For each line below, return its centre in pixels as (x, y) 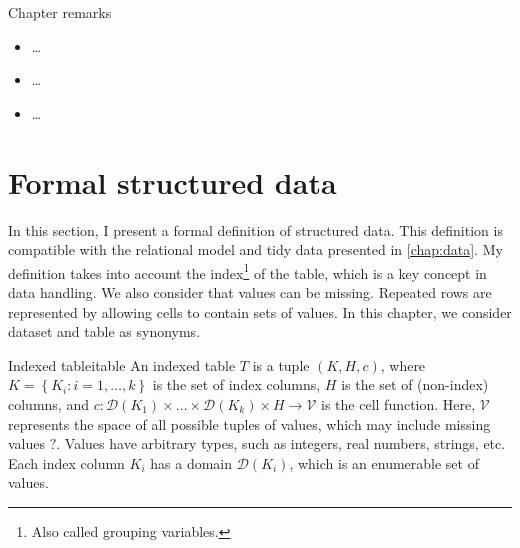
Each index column (66, 462)
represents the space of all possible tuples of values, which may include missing (249, 423)
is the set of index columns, (236, 384)
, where (403, 364)
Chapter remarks (60, 12)
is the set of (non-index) (415, 384)
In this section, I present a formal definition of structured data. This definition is (255, 229)
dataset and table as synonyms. (104, 331)
